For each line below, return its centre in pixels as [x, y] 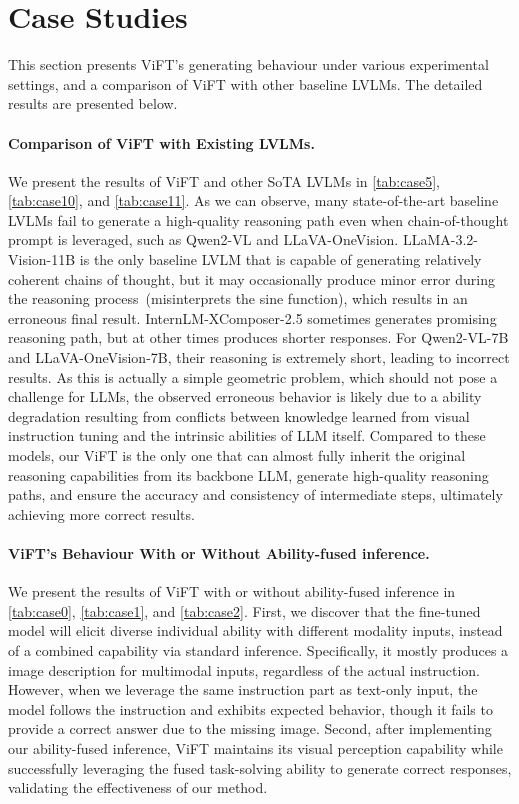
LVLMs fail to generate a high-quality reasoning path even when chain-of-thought [258, 219]
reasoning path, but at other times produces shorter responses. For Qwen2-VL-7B [258, 337]
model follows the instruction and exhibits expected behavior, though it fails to [250, 708]
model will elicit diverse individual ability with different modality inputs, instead [255, 630]
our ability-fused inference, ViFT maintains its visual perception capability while [255, 747]
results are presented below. [93, 103]
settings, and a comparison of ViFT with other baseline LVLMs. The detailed [245, 83]
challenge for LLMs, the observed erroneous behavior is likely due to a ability [245, 396]
